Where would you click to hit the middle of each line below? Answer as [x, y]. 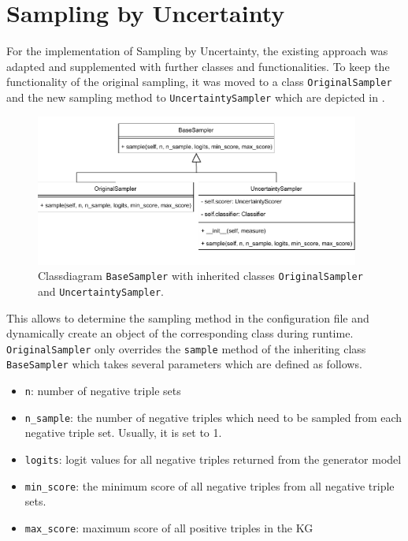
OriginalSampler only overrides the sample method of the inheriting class [186, 348]
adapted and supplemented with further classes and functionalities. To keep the [198, 66]
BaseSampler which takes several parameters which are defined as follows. [184, 364]
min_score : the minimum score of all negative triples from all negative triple [210, 485]
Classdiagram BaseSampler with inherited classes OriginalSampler [200, 276]
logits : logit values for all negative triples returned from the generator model [213, 459]
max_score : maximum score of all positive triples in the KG [169, 527]
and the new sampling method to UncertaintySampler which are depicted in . [196, 97]
